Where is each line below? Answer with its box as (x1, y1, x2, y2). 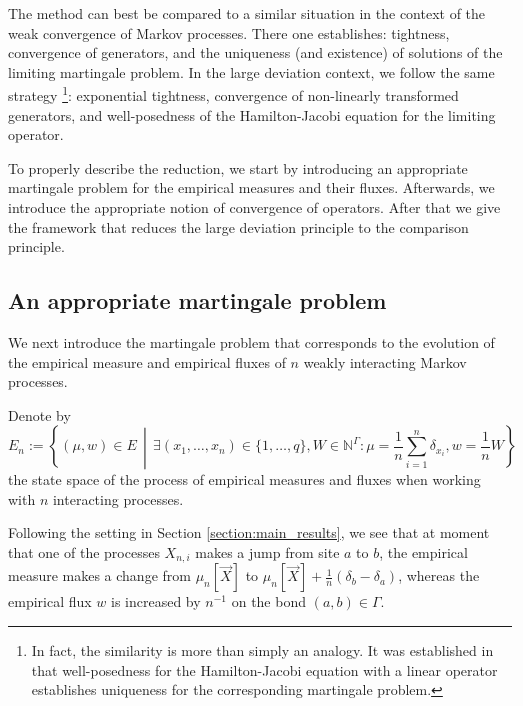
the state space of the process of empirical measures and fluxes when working (8, 469, 481, 490)
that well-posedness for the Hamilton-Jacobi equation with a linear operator (31, 659, 498, 680)
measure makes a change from (8, 565, 191, 586)
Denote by (8, 404, 71, 425)
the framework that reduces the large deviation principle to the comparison (8, 216, 469, 237)
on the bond (231, 591, 306, 612)
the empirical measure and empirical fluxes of (8, 351, 286, 372)
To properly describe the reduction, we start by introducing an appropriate (8, 157, 468, 178)
